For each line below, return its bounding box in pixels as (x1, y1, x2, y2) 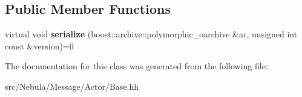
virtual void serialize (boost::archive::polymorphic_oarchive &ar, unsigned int (5, 28, 298, 40)
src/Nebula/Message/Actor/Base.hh (5, 80, 139, 92)
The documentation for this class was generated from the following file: (5, 60, 268, 72)
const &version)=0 (5, 39, 74, 52)
